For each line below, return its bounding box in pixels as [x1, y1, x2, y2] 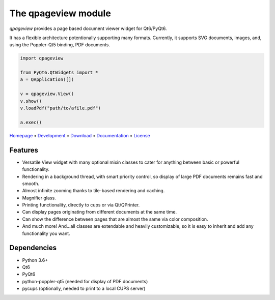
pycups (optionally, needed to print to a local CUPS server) [22, 285, 146, 292]
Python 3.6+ [22, 257, 48, 263]
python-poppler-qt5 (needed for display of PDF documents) [22, 278, 148, 284]
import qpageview [20, 55, 64, 61]
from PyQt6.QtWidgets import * [20, 70, 99, 76]
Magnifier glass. [22, 195, 56, 201]
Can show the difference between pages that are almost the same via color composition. [22, 216, 208, 222]
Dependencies [9, 244, 57, 252]
